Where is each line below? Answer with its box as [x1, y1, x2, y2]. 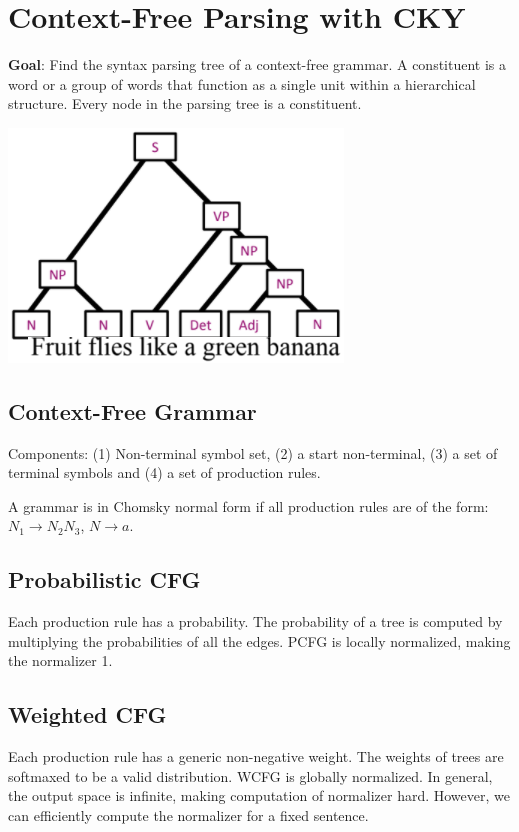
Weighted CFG [8, 699, 167, 730]
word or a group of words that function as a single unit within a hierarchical [8, 73, 476, 94]
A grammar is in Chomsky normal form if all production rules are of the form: [8, 495, 489, 516]
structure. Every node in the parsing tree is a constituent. [8, 93, 362, 114]
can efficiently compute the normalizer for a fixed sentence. [8, 805, 369, 826]
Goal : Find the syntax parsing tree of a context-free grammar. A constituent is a [8, 54, 507, 75]
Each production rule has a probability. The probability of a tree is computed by [8, 611, 503, 632]
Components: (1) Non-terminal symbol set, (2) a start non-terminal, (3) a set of [8, 442, 498, 463]
